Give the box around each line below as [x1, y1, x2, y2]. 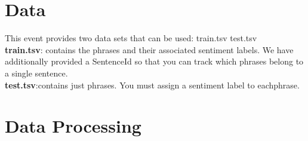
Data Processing [5, 114, 141, 138]
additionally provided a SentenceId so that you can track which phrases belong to [5, 55, 304, 68]
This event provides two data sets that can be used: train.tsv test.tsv [5, 32, 257, 44]
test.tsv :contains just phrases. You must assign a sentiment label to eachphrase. [5, 78, 300, 91]
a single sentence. [5, 66, 68, 79]
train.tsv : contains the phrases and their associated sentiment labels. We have [5, 43, 294, 56]
